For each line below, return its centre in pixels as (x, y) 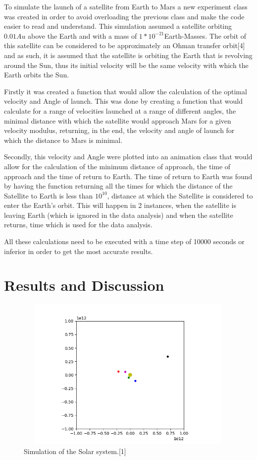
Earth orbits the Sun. (37, 75)
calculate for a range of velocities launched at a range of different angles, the (120, 110)
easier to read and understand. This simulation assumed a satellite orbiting (118, 26)
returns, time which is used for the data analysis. (78, 225)
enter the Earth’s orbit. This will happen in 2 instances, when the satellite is (120, 205)
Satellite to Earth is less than (49, 195)
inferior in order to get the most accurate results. (78, 251)
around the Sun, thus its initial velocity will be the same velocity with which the (126, 65)
